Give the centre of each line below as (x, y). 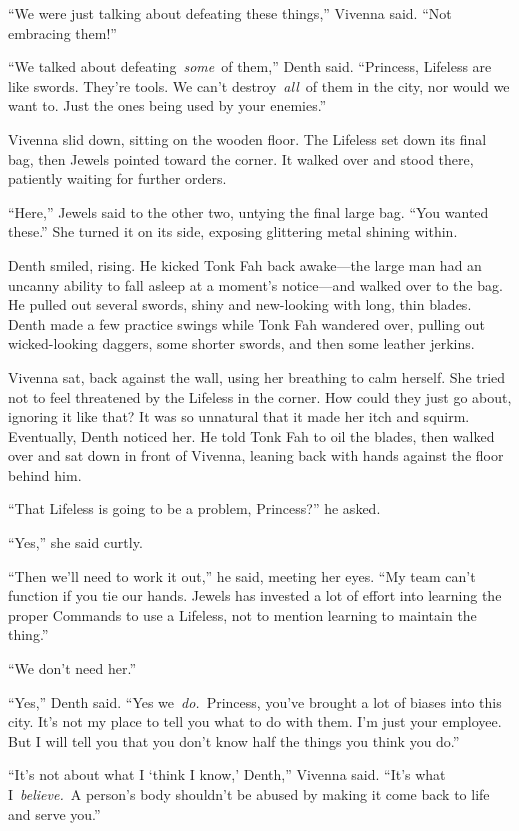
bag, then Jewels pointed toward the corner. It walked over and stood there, (241, 158)
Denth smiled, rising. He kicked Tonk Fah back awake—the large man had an (245, 264)
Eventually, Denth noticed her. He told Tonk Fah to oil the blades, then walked (251, 435)
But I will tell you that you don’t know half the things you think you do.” (234, 740)
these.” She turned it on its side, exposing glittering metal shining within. (233, 231)
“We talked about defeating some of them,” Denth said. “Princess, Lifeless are (250, 66)
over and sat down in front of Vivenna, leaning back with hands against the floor (256, 455)
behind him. (45, 474)
